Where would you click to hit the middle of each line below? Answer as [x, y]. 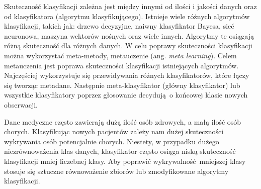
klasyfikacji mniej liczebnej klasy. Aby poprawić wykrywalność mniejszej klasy [125, 161]
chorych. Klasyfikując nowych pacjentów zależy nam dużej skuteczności [114, 131]
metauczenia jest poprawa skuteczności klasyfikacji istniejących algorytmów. [121, 65]
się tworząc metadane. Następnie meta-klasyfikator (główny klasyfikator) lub [122, 85]
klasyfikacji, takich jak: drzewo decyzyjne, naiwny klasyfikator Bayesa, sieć [119, 26]
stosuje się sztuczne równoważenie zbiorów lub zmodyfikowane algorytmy [116, 171]
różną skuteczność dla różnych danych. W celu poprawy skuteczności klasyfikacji [128, 45]
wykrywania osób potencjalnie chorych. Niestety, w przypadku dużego [112, 141]
